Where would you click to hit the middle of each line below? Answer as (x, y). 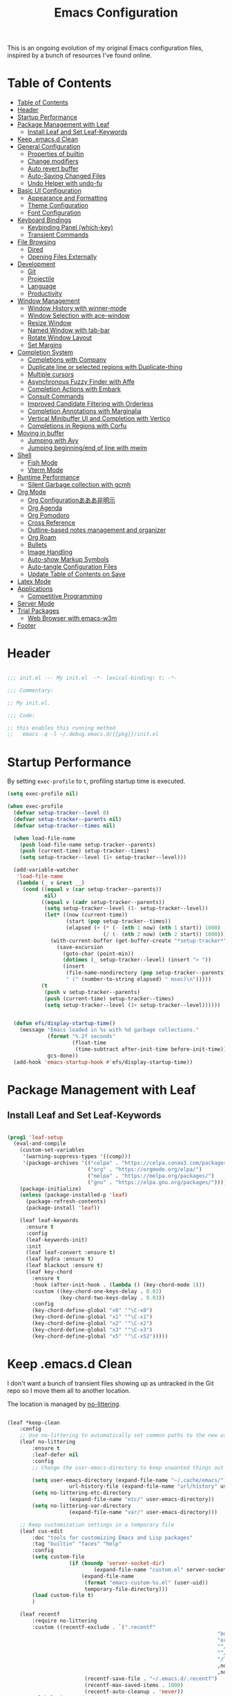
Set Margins (45, 345)
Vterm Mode (45, 470)
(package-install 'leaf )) (62, 1208)
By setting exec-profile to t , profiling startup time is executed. (96, 781)
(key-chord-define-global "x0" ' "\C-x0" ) (93, 1311)
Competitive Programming (65, 596)
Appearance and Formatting (67, 198)
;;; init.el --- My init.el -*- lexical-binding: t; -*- (92, 678)
